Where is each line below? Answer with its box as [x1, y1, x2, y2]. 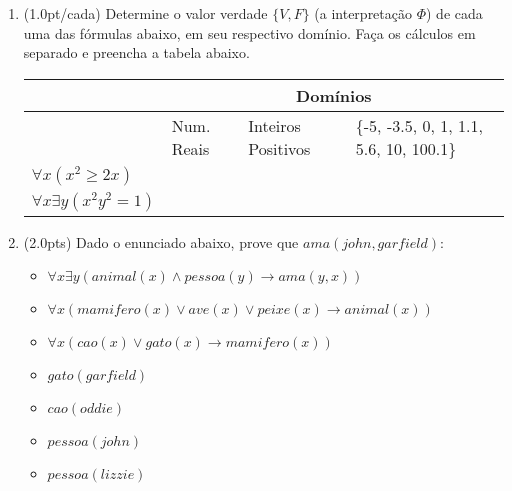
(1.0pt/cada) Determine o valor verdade [23, 3, 268, 23]
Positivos [248, 136, 311, 160]
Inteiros [248, 113, 301, 137]
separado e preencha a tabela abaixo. [23, 42, 250, 63]
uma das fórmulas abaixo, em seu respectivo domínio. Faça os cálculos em [23, 22, 476, 43]
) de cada [426, 3, 483, 23]
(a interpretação [314, 3, 412, 23]
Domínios [296, 83, 372, 107]
